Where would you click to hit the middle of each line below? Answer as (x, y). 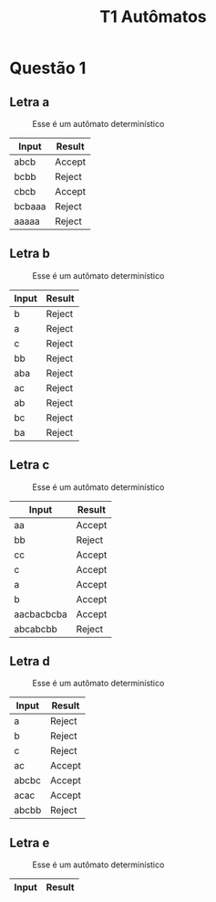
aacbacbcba (41, 614)
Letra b (30, 254)
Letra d (30, 661)
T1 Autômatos (153, 17)
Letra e (30, 843)
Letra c (30, 465)
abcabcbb (36, 629)
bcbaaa (30, 206)
